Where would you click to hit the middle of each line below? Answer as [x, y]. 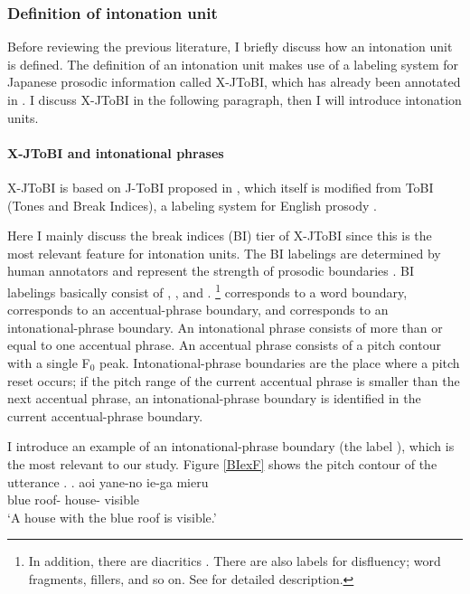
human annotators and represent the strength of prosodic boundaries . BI [211, 271]
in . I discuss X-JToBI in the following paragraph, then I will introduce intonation [235, 99]
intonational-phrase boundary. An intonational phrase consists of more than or [225, 327]
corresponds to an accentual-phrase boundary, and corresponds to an [198, 310]
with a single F [49, 362]
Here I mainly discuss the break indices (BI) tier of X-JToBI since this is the [220, 236]
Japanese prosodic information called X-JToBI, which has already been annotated [234, 82]
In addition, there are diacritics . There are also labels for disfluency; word [235, 561]
